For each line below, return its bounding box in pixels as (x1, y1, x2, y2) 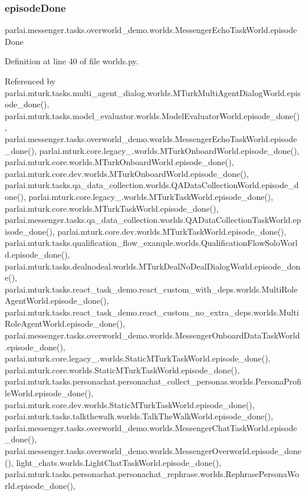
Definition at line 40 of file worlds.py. (5, 55, 139, 67)
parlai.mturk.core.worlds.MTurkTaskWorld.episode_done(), (5, 202, 219, 214)
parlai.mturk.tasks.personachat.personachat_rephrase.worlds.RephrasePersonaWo (5, 468, 300, 480)
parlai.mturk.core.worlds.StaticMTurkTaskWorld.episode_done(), (5, 363, 240, 376)
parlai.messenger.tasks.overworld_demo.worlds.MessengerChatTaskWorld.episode (5, 421, 297, 433)
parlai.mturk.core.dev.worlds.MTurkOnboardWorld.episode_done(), (5, 167, 249, 179)
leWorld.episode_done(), (5, 387, 94, 399)
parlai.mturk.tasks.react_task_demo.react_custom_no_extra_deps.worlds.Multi (5, 306, 299, 318)
